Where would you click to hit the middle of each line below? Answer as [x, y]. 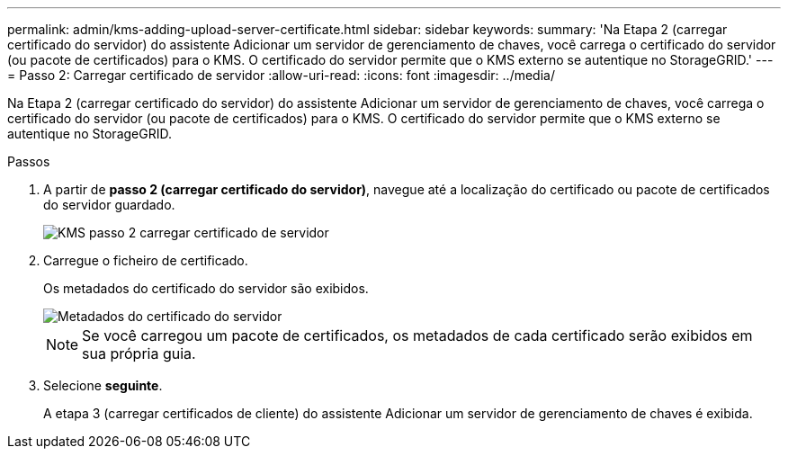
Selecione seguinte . [103, 385]
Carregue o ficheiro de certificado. [146, 260]
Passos [29, 161]
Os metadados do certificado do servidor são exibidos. [206, 288]
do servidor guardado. [109, 205]
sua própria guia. [139, 353]
